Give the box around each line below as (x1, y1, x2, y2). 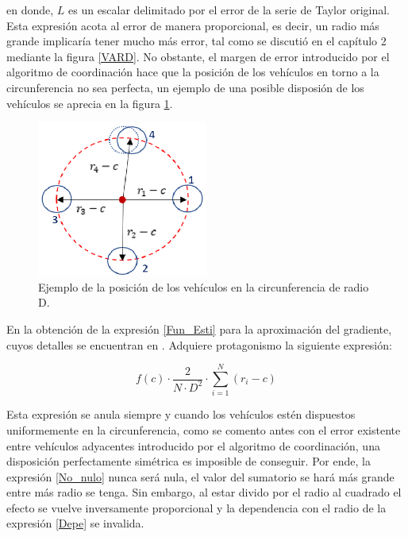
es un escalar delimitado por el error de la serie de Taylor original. (68, 2, 390, 17)
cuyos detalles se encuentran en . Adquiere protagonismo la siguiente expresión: (6, 336, 392, 353)
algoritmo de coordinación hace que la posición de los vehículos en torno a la (6, 64, 379, 80)
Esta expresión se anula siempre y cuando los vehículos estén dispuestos (6, 406, 356, 423)
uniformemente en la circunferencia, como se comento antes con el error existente (6, 421, 401, 438)
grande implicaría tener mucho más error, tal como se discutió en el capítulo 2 (6, 33, 387, 49)
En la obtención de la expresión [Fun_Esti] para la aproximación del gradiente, (6, 321, 392, 338)
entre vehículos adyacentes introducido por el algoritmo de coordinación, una (6, 437, 380, 454)
